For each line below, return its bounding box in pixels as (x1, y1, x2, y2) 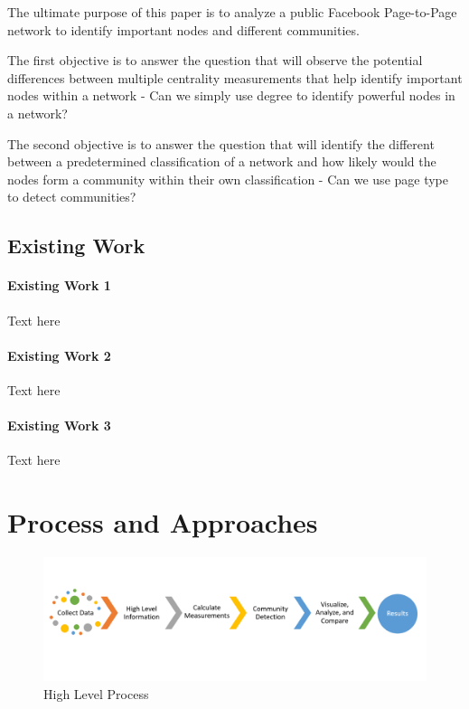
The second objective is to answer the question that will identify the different (7, 134, 435, 153)
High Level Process (43, 685, 149, 704)
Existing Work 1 (7, 276, 111, 295)
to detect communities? (7, 187, 136, 206)
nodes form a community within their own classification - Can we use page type (7, 169, 449, 188)
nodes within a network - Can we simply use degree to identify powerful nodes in (7, 86, 455, 105)
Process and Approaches (7, 504, 318, 541)
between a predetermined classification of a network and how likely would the (7, 152, 436, 171)
